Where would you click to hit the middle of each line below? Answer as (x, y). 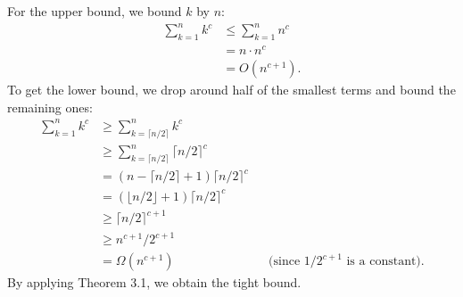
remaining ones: (50, 107)
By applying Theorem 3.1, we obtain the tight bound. (154, 282)
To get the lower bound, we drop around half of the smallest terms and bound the (231, 90)
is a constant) (384, 262)
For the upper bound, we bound (95, 11)
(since (285, 262)
